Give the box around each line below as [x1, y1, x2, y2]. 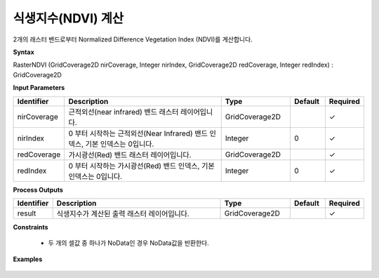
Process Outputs [13, 185, 63, 194]
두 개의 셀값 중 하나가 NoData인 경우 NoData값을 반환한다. [48, 239, 210, 247]
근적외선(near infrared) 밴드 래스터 [68, 107, 179, 117]
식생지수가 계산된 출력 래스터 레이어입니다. [56, 208, 189, 218]
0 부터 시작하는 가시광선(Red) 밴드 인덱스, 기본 [68, 161, 215, 171]
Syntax [13, 48, 34, 56]
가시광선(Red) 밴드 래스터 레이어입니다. [68, 150, 192, 159]
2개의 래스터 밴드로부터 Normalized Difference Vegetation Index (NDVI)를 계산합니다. [13, 35, 253, 44]
